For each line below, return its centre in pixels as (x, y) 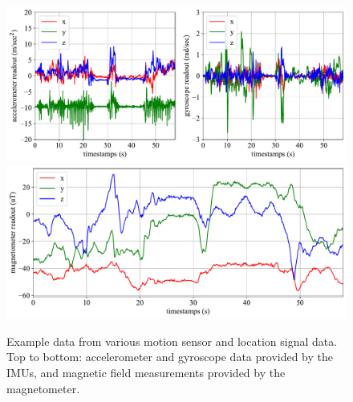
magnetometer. (43, 388)
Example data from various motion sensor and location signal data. (172, 341)
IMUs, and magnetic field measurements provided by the (146, 373)
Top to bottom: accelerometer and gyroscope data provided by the (170, 357)
